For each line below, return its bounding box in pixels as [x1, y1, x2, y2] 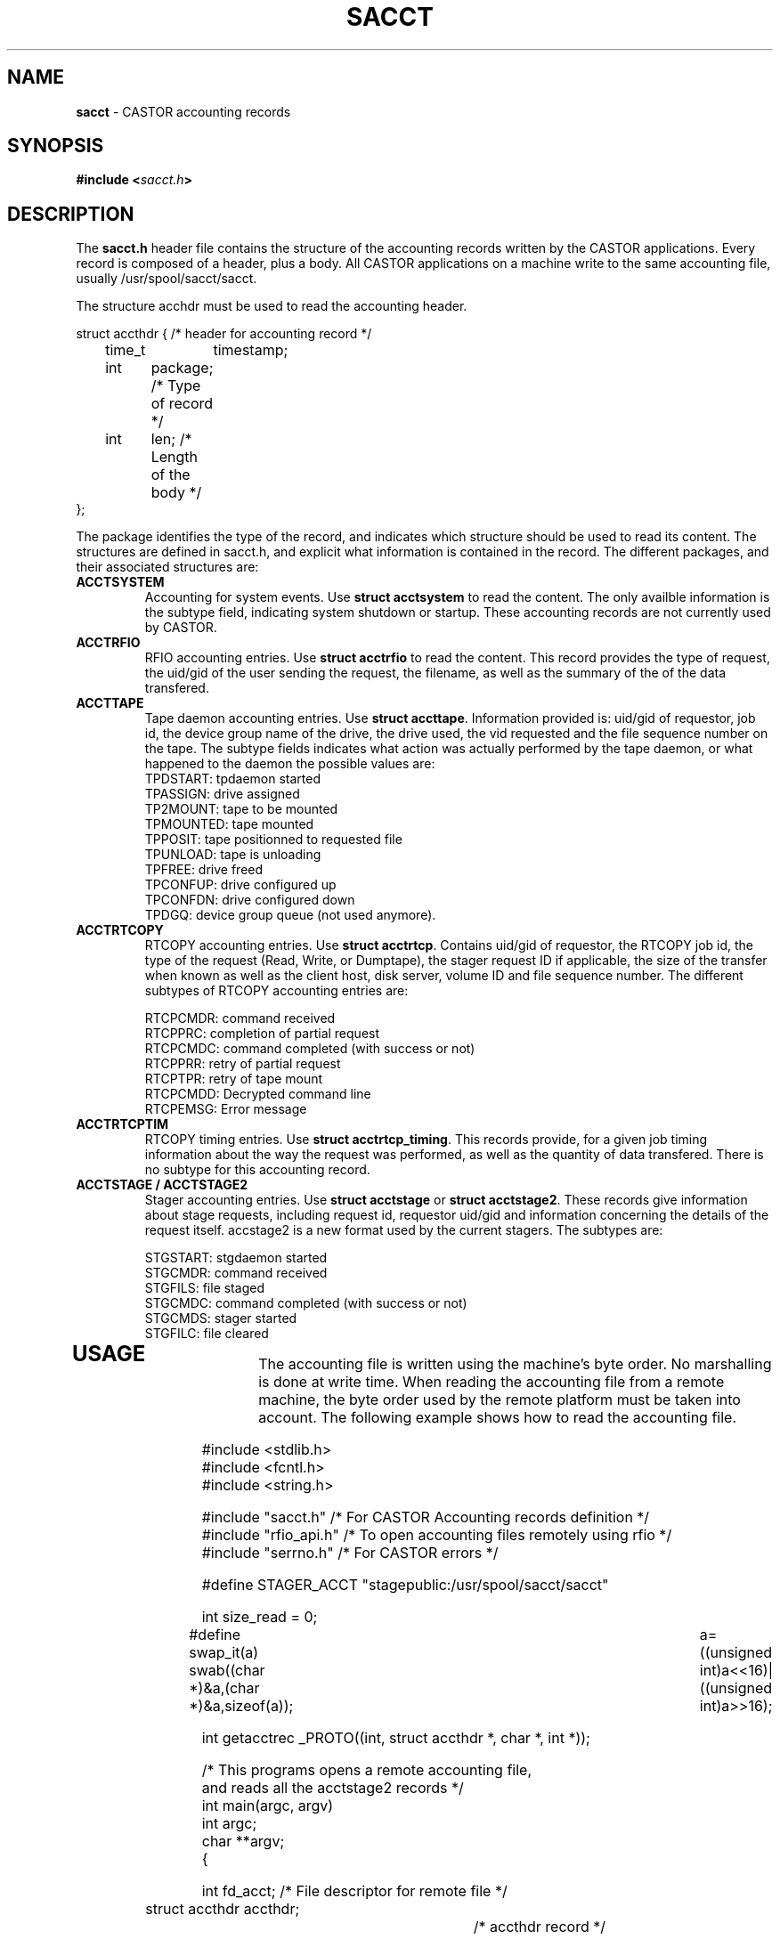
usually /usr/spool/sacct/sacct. [76, 271, 257, 287]
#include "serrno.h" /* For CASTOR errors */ [201, 1544, 499, 1562]
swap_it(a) [189, 1643, 259, 1662]
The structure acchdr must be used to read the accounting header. [76, 298, 467, 314]
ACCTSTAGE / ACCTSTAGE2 [76, 1177, 248, 1193]
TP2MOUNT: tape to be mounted [144, 801, 338, 817]
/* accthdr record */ [473, 1918, 605, 1936]
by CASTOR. [144, 620, 217, 636]
